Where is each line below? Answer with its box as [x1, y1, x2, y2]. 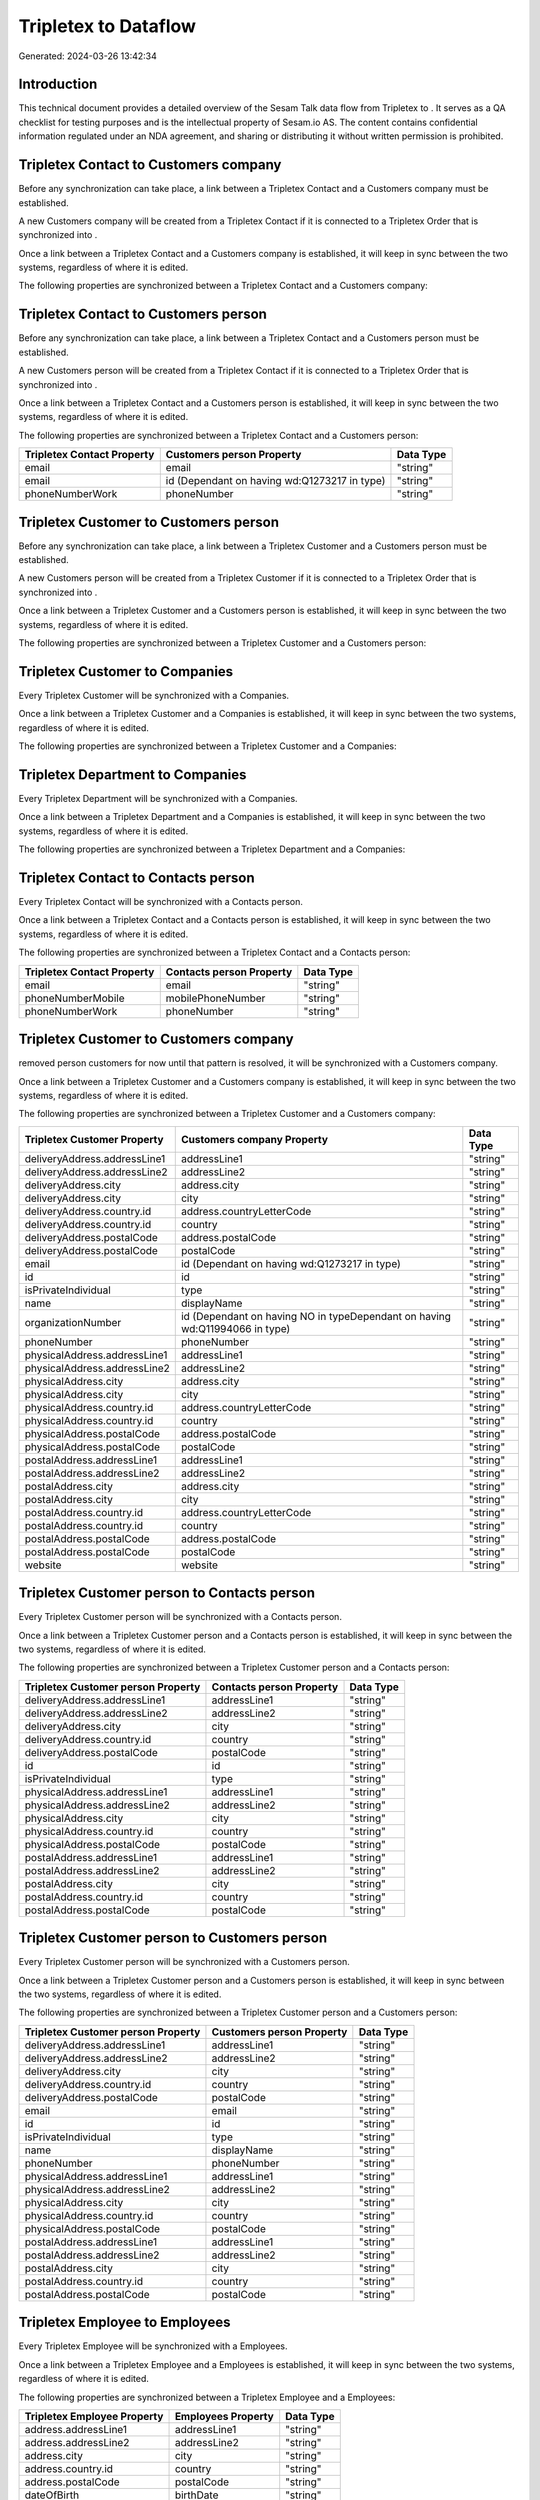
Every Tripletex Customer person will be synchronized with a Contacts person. [18, 1611, 342, 1623]
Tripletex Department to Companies [18, 766, 247, 783]
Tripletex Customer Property [24, 1132, 164, 1146]
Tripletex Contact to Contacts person [18, 869, 255, 886]
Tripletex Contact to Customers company [18, 156, 282, 174]
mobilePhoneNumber [165, 991, 266, 1005]
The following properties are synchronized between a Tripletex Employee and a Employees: [18, 2391, 396, 2403]
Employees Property [174, 2409, 274, 2423]
